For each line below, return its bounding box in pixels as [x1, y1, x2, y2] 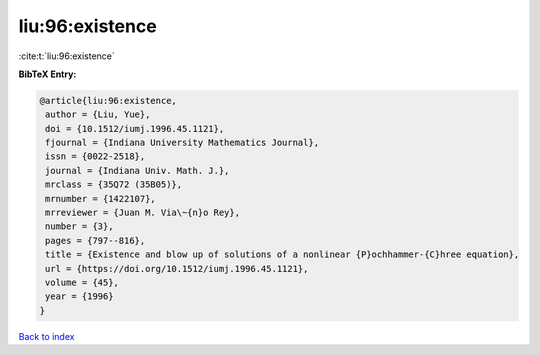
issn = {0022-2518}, [45, 151, 146, 162]
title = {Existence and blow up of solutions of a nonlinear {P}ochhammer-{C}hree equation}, [45, 249, 520, 260]
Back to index [18, 330, 75, 342]
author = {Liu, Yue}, [45, 109, 151, 120]
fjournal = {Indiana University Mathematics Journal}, [45, 137, 320, 149]
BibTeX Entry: [18, 68, 77, 80]
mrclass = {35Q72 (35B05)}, [45, 179, 183, 190]
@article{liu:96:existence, [39, 95, 177, 106]
